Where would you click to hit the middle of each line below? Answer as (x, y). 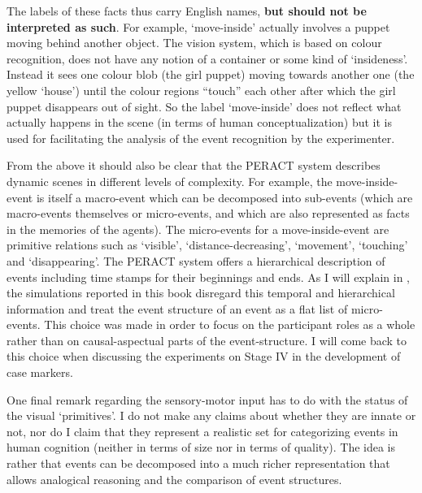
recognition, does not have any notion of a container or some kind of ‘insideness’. (207, 58)
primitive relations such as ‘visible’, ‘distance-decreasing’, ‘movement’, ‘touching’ (207, 245)
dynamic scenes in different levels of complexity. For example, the (170, 181)
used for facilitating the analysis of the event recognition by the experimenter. (201, 138)
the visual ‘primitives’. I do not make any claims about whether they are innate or (211, 415)
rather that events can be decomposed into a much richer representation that (198, 463)
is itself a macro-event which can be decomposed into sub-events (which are (224, 197)
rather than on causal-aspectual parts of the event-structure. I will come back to (207, 340)
